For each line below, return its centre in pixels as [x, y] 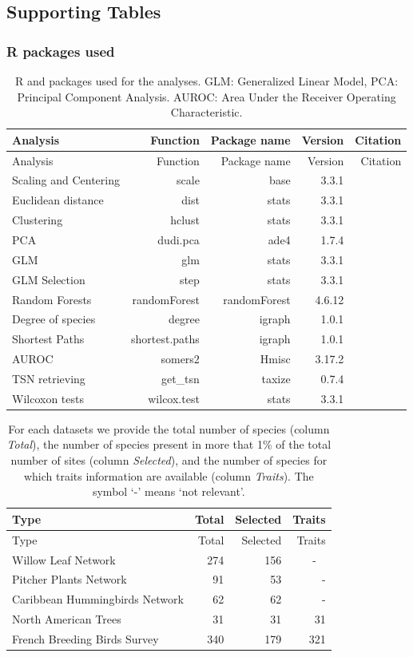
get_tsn [180, 378]
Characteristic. [206, 112]
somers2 [180, 359]
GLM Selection [49, 279]
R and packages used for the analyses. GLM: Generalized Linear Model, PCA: [207, 81]
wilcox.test [174, 398]
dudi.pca [179, 239]
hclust [185, 220]
